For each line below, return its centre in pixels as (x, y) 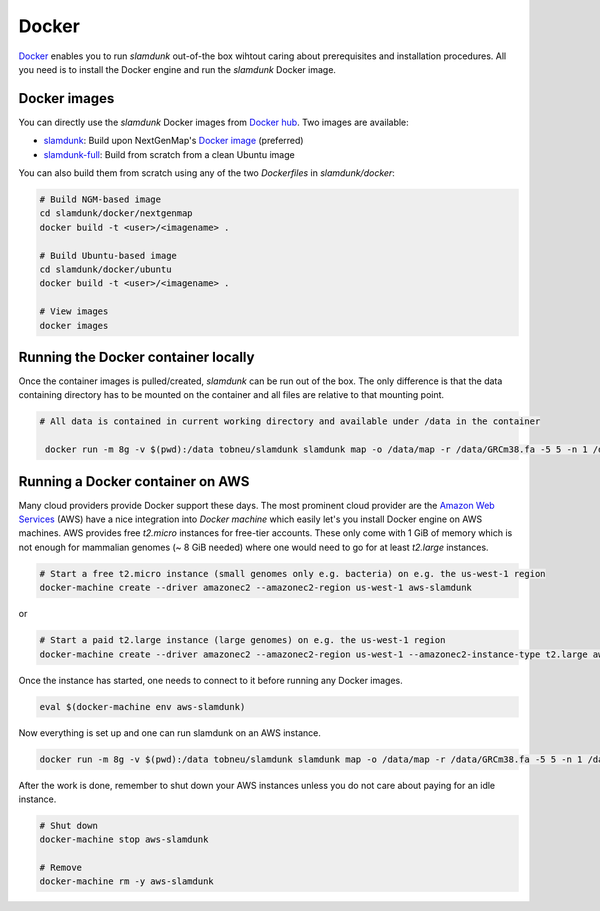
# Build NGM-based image (100, 199)
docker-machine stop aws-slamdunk (124, 839)
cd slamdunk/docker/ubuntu (105, 269)
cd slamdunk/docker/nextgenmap (116, 213)
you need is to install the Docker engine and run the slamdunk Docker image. (177, 69)
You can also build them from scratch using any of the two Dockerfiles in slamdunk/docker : (206, 173)
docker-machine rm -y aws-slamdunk (126, 881)
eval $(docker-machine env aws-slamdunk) (142, 706)
